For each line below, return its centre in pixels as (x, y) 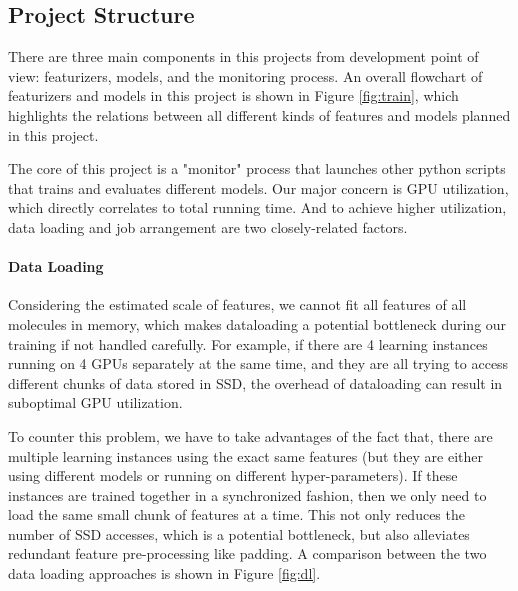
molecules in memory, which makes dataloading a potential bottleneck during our (257, 323)
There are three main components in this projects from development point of (243, 56)
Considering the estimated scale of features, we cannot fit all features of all (237, 304)
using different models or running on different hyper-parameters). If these (233, 475)
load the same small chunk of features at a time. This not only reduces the (236, 514)
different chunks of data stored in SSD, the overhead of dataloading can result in (255, 382)
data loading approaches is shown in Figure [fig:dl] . (164, 573)
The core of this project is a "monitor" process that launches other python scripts (257, 168)
